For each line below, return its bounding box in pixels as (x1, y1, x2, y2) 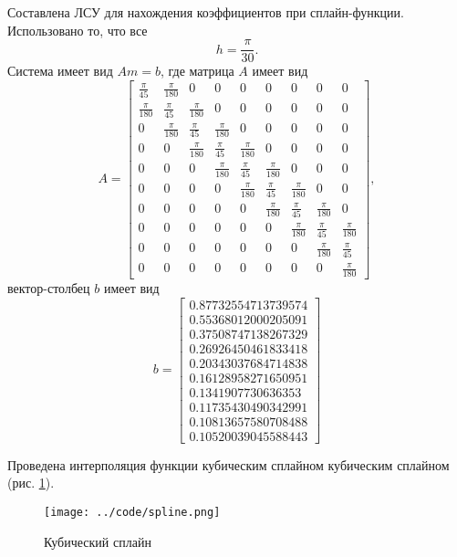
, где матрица (160, 61, 234, 80)
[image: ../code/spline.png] (44, 506, 221, 520)
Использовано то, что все (7, 20, 148, 39)
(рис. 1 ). (7, 473, 55, 492)
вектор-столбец (7, 278, 90, 297)
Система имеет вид (7, 61, 113, 80)
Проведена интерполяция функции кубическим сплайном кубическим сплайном (7, 455, 450, 474)
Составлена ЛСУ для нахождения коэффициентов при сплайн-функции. (7, 3, 404, 21)
